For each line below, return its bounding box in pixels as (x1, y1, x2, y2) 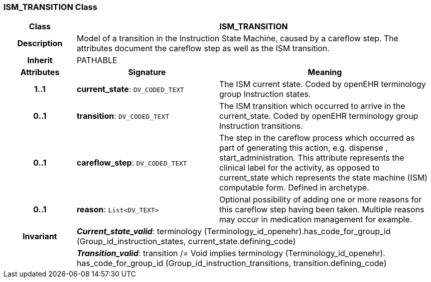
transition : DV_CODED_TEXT (76, 111, 169, 121)
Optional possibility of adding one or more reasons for (219, 194, 422, 205)
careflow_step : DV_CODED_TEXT (76, 158, 187, 168)
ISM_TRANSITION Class (3, 2, 98, 12)
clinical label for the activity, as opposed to (219, 163, 380, 173)
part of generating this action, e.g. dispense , (219, 143, 388, 153)
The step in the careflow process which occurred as (219, 133, 415, 143)
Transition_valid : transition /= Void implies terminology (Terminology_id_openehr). (76, 248, 386, 259)
